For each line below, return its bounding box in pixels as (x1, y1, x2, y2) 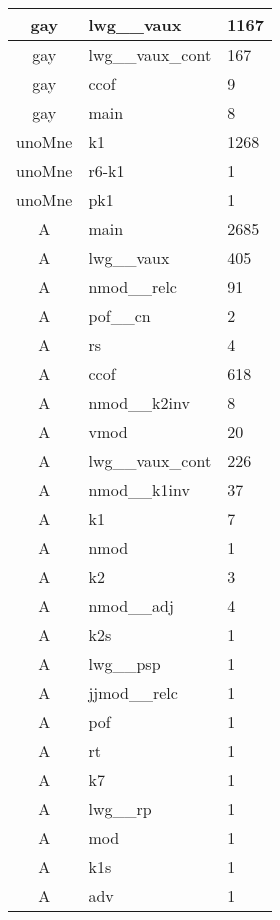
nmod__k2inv (88, 391, 190, 414)
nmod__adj (88, 594, 174, 617)
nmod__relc (88, 275, 177, 298)
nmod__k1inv (88, 478, 190, 501)
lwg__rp (88, 797, 152, 820)
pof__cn (88, 304, 151, 327)
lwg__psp (88, 652, 161, 675)
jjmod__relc (88, 681, 178, 704)
